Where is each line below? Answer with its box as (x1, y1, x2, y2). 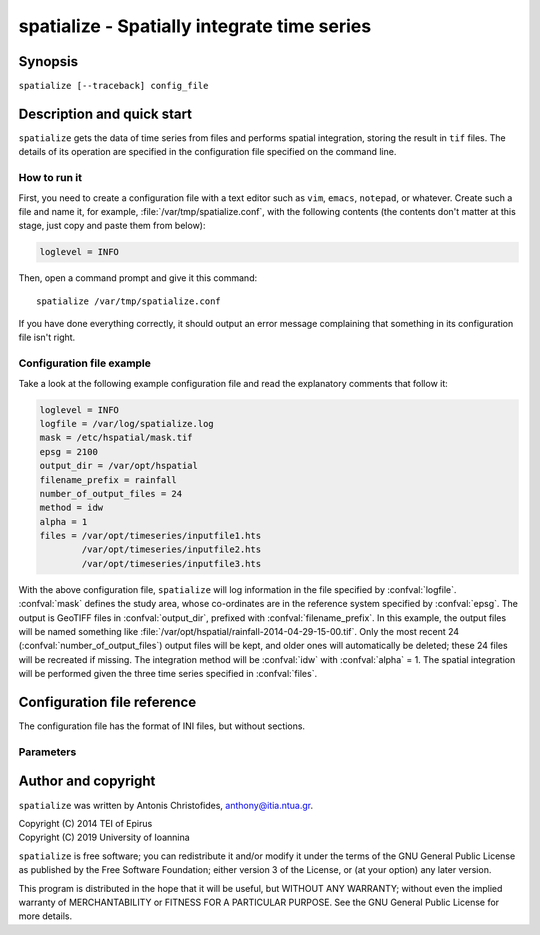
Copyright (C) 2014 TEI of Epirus (18, 817, 153, 829)
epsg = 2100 (39, 446, 99, 457)
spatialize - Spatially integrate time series (18, 15, 372, 37)
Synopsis (18, 53, 79, 70)
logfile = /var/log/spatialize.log (39, 418, 214, 429)
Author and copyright (18, 773, 156, 790)
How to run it (18, 171, 82, 185)
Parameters (18, 745, 77, 759)
